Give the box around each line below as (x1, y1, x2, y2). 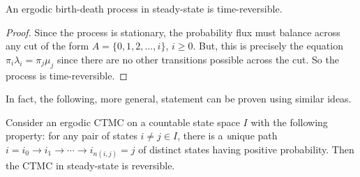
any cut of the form (6, 38, 89, 53)
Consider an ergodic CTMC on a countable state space (6, 114, 240, 129)
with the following (250, 114, 328, 129)
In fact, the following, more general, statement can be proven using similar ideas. (6, 91, 352, 106)
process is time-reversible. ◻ (6, 68, 128, 82)
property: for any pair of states (6, 128, 137, 143)
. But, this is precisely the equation (193, 38, 343, 53)
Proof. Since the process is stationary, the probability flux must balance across (6, 24, 340, 39)
